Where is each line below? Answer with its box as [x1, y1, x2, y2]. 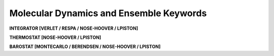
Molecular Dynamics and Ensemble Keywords [9, 8, 207, 19]
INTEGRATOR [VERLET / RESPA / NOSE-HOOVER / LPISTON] [9, 25, 139, 31]
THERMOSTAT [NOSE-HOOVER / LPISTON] [9, 34, 101, 40]
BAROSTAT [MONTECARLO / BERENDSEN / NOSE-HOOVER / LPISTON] [9, 43, 161, 50]
